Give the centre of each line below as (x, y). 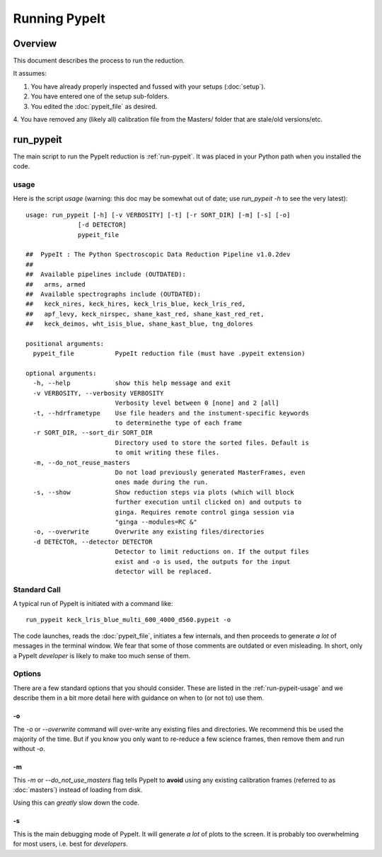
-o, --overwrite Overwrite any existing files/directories (149, 532)
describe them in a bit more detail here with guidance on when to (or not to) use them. (139, 698)
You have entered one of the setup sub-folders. (100, 96)
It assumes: (30, 74)
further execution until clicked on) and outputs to (208, 502)
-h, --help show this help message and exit (132, 383)
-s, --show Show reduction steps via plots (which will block (163, 492)
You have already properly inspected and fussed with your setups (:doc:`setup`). (148, 86)
